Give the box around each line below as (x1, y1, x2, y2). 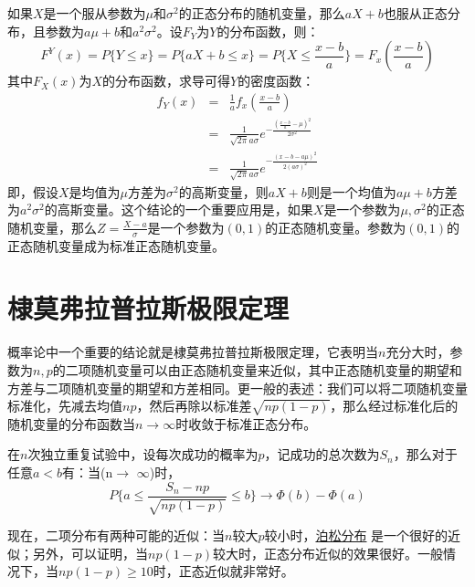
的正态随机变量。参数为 (265, 217, 406, 236)
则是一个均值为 (306, 182, 396, 201)
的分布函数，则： (216, 21, 320, 40)
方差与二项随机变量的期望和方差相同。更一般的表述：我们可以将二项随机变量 (7, 378, 468, 397)
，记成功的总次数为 (264, 445, 380, 464)
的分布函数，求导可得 (102, 71, 230, 90)
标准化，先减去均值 (7, 396, 122, 415)
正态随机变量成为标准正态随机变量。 (7, 236, 225, 255)
